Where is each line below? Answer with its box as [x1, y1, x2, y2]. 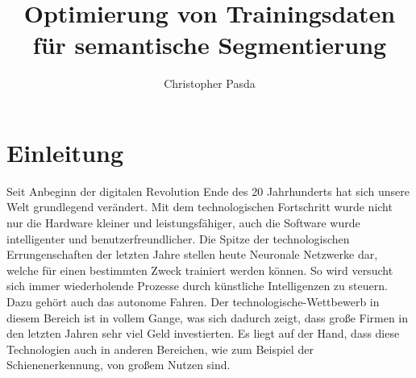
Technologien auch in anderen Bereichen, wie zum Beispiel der [6, 340, 314, 357]
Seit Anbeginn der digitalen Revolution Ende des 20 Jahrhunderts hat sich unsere [6, 182, 410, 199]
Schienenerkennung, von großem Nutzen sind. [6, 356, 231, 373]
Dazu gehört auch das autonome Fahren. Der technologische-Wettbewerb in [6, 293, 380, 309]
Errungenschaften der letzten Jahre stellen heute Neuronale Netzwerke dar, [6, 246, 378, 263]
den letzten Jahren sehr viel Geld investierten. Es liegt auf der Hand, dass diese [6, 325, 400, 342]
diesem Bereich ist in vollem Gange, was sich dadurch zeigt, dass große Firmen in [6, 309, 409, 326]
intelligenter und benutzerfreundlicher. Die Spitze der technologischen [6, 230, 350, 247]
